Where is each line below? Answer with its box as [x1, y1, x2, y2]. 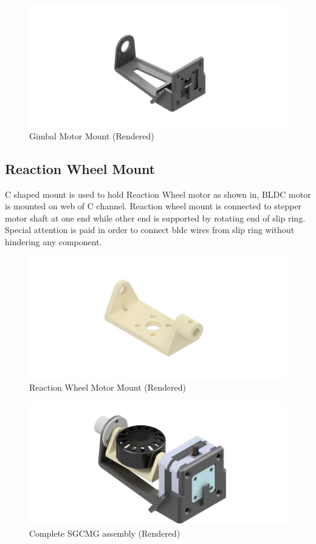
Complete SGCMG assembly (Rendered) [29, 526, 180, 539]
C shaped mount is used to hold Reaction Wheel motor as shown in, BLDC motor [5, 187, 311, 200]
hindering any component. [5, 235, 102, 248]
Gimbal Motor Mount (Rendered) [29, 129, 154, 142]
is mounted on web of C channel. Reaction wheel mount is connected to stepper [5, 200, 302, 212]
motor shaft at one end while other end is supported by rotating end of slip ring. [5, 211, 306, 224]
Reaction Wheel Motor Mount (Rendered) [29, 381, 186, 394]
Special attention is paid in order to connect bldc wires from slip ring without [5, 223, 295, 236]
